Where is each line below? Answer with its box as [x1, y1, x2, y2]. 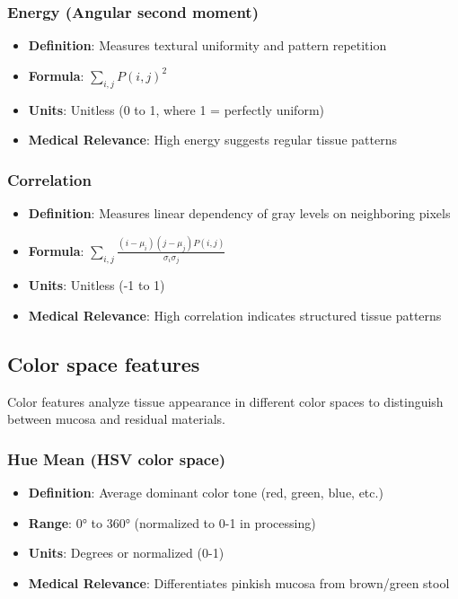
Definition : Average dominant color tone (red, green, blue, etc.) [28, 483, 383, 502]
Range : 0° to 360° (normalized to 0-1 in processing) [28, 513, 316, 532]
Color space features [7, 349, 200, 377]
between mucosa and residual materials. [7, 410, 225, 428]
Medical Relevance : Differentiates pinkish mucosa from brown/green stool [28, 573, 450, 592]
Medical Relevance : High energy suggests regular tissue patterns [28, 130, 397, 149]
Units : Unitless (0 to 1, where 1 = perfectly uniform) [28, 100, 324, 119]
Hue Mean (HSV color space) [7, 447, 226, 470]
